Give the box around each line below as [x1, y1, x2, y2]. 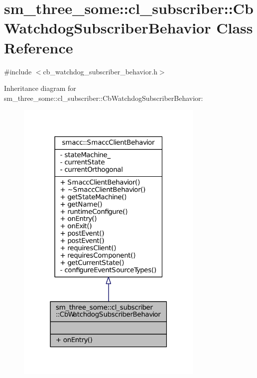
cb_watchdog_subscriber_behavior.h [43, 66, 157, 76]
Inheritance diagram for [4, 83, 76, 93]
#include [4, 66, 32, 76]
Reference [4, 37, 73, 57]
